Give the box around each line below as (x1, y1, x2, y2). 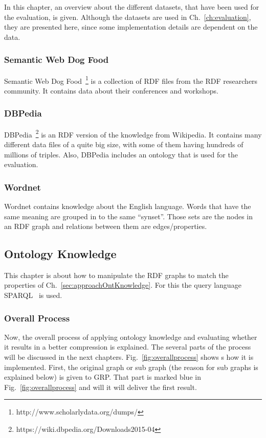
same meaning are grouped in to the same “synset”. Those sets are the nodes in (4, 211, 253, 221)
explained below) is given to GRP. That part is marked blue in (4, 372, 201, 382)
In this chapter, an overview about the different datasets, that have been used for (4, 2, 259, 12)
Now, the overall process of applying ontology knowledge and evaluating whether (4, 331, 257, 342)
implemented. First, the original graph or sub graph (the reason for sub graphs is (4, 361, 258, 372)
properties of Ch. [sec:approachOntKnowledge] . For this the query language (4, 280, 241, 290)
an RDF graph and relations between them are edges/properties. (4, 221, 207, 232)
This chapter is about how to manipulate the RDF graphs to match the (4, 269, 229, 280)
